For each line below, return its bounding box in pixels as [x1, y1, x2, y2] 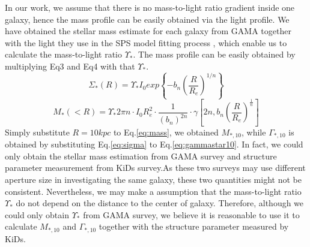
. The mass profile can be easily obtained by [133, 48, 296, 61]
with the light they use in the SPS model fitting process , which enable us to [5, 36, 287, 49]
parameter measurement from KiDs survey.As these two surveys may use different [5, 161, 306, 174]
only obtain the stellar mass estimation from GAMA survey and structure [5, 149, 277, 162]
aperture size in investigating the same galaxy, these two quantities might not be [5, 173, 302, 186]
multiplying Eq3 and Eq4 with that [5, 59, 135, 72]
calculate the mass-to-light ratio [5, 48, 123, 61]
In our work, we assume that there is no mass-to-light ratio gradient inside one [5, 1, 295, 13]
